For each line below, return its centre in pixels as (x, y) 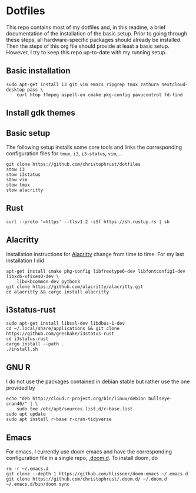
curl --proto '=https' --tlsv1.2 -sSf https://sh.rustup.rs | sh (88, 222)
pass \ (35, 90)
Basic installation (38, 71)
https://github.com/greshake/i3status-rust (60, 334)
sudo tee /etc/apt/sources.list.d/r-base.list (75, 409)
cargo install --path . (35, 344)
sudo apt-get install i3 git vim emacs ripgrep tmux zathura (83, 84)
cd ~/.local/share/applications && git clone (63, 329)
